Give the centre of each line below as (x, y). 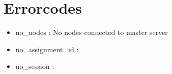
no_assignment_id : (47, 49)
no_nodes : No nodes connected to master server (92, 32)
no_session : (35, 66)
